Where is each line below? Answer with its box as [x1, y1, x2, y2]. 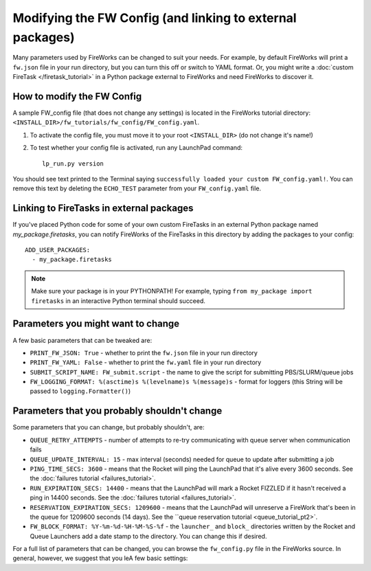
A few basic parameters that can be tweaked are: [12, 336, 153, 344]
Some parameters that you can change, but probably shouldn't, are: [12, 423, 205, 432]
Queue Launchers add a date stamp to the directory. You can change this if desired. [30, 532, 267, 540]
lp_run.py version [42, 159, 104, 168]
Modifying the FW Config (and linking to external [12, 10, 297, 25]
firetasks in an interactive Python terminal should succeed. [31, 296, 206, 305]
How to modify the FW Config [12, 90, 142, 102]
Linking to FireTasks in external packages [12, 203, 194, 214]
